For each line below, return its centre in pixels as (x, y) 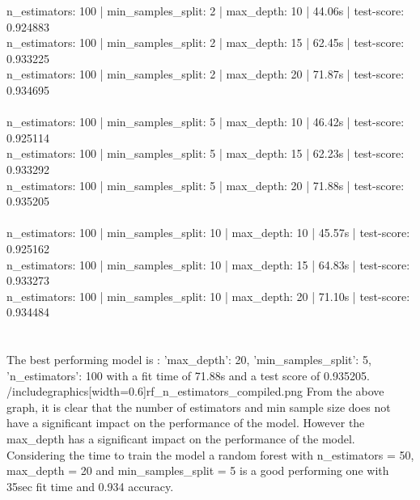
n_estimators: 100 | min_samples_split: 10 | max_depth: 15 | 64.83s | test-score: (208, 264)
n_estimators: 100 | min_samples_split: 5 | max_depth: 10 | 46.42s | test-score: (206, 122)
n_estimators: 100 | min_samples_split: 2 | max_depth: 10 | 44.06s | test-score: (206, 11)
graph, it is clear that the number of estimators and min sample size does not (199, 407)
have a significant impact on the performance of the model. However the (186, 423)
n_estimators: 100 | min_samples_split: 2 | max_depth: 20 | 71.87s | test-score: (206, 74)
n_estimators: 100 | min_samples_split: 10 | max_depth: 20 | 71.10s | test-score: (208, 296)
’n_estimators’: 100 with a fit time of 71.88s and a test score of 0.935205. (188, 375)
